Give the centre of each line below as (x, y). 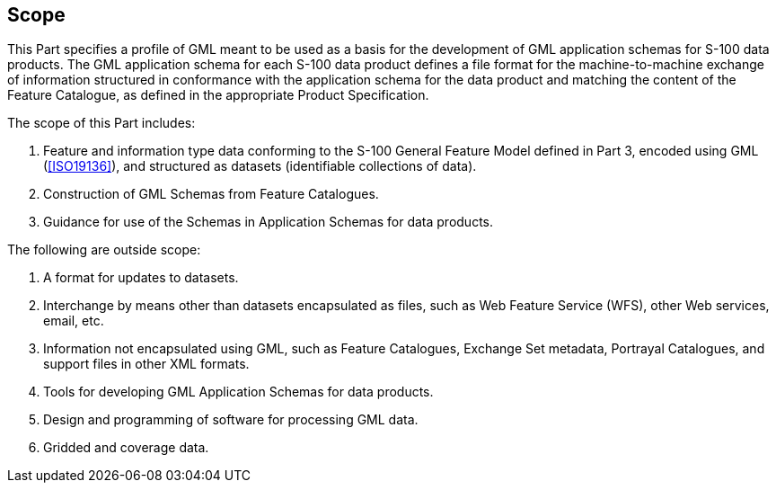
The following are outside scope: (104, 250)
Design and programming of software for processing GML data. (231, 420)
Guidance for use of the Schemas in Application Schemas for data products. (269, 222)
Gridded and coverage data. (126, 448)
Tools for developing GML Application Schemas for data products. (238, 392)
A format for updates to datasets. (141, 278)
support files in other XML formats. (146, 364)
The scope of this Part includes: (101, 123)
